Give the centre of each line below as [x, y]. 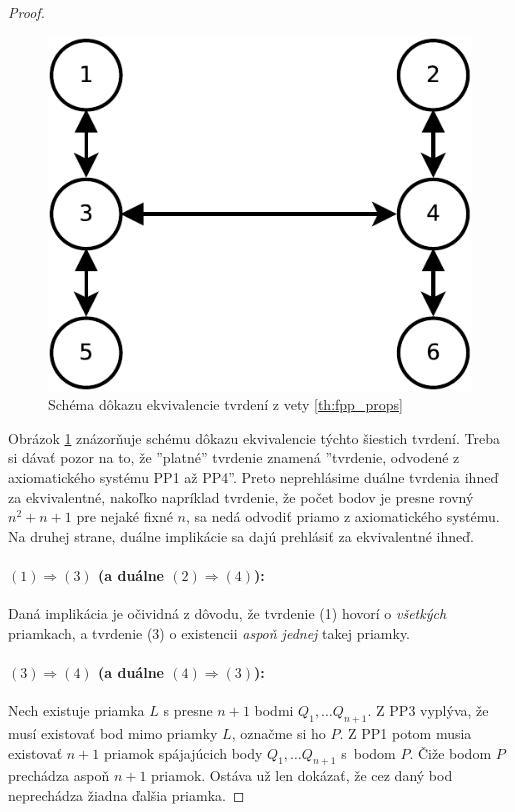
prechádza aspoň [59, 775]
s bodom [368, 752]
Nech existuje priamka [76, 710]
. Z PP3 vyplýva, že [428, 710]
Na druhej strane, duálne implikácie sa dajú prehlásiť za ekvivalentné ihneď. [241, 535]
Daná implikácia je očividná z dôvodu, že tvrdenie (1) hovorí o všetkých [227, 613]
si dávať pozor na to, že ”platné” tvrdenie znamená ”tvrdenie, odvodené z [234, 457]
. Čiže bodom [450, 752]
